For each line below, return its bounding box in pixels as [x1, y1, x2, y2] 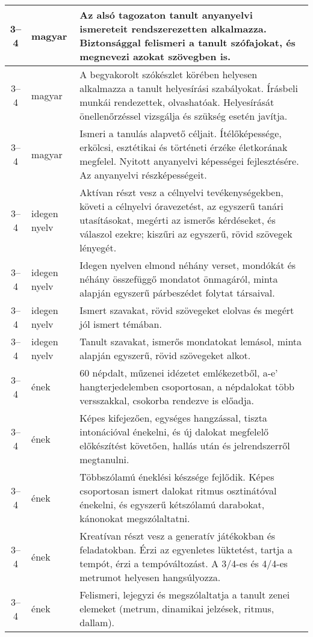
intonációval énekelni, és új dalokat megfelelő [79, 425, 269, 439]
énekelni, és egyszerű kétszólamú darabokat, [79, 497, 265, 511]
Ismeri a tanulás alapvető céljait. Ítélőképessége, [79, 126, 282, 140]
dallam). [79, 615, 115, 629]
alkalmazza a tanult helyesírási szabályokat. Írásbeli [79, 81, 298, 95]
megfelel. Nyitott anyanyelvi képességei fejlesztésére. [79, 154, 299, 168]
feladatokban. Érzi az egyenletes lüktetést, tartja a [79, 543, 293, 556]
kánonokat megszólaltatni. [79, 511, 190, 525]
